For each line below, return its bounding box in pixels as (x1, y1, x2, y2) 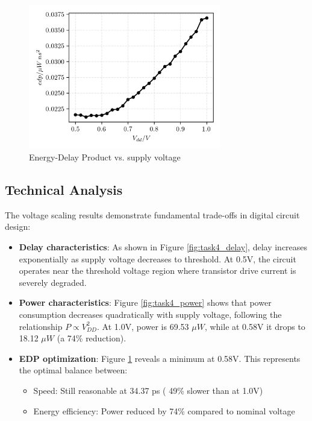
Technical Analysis (5, 180, 123, 199)
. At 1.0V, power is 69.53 (97, 320, 189, 332)
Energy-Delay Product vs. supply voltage (29, 151, 181, 163)
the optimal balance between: (19, 364, 128, 376)
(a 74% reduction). (57, 332, 126, 344)
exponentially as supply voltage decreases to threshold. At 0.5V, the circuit (19, 252, 296, 265)
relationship (19, 320, 63, 332)
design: (5, 220, 31, 233)
